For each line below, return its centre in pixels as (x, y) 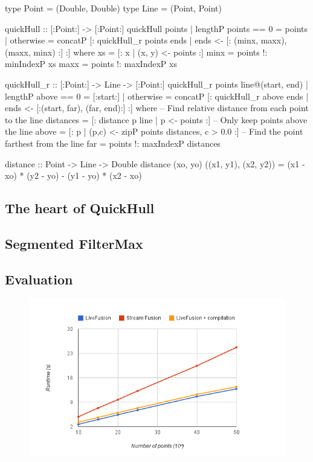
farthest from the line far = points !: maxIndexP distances (113, 143)
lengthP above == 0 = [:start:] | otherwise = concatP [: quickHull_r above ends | (157, 96)
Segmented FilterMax (74, 243)
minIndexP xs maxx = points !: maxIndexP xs (91, 64)
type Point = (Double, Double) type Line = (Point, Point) (113, 8)
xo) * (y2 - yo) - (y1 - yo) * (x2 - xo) (73, 175)
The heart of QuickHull (80, 208)
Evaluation (39, 279)
